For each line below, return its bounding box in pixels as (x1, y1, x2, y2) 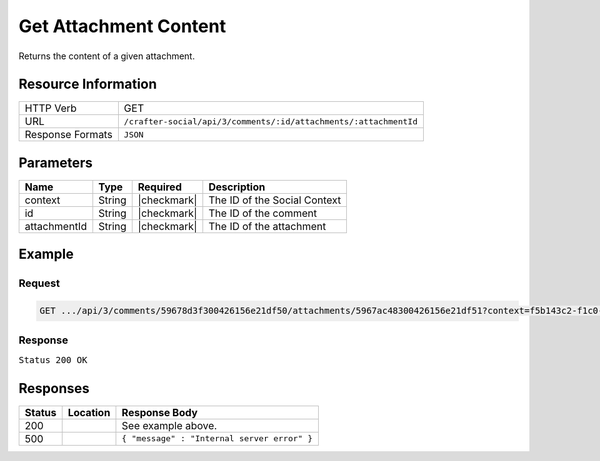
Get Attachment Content (18, 15, 227, 37)
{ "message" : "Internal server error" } (121, 433, 314, 444)
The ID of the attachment (208, 219, 327, 233)
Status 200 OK (18, 354, 88, 365)
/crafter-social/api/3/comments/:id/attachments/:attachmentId (123, 116, 418, 127)
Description (208, 180, 266, 194)
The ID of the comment (208, 206, 318, 220)
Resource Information (18, 76, 157, 93)
